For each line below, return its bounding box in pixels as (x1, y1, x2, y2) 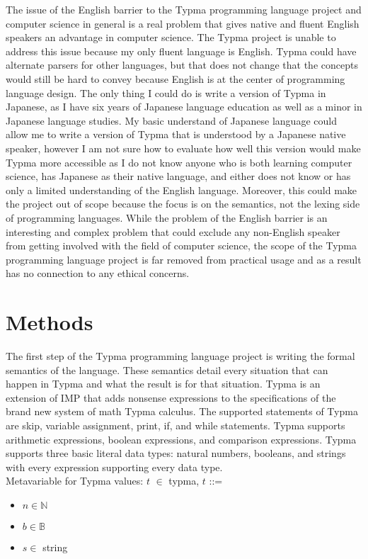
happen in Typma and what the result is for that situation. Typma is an (6, 376, 321, 391)
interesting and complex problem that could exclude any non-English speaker (6, 224, 340, 239)
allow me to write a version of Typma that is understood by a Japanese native (6, 127, 346, 142)
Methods (6, 307, 93, 337)
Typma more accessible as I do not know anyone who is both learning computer (6, 154, 352, 169)
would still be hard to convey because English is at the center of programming (6, 71, 345, 86)
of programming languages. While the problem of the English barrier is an (6, 210, 328, 225)
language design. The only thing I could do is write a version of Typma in (6, 85, 326, 100)
